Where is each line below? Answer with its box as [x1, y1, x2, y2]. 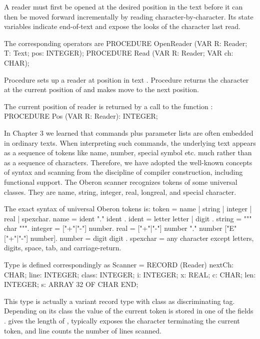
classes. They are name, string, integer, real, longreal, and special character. [4, 186, 236, 197]
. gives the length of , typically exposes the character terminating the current [4, 315, 240, 326]
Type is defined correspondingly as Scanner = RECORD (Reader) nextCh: [4, 259, 234, 270]
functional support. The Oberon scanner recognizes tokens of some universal [4, 176, 237, 187]
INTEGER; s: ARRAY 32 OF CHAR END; [4, 279, 138, 289]
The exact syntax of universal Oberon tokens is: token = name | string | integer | [4, 203, 252, 214]
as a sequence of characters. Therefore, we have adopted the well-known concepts [4, 157, 252, 167]
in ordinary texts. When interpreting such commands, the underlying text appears [4, 137, 256, 148]
